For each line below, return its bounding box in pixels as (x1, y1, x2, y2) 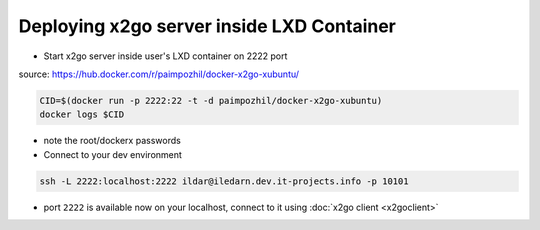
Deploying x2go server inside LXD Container (18, 15, 397, 37)
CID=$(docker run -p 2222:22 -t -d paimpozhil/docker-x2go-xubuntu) (39, 95, 383, 106)
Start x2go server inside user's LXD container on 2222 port (43, 50, 288, 62)
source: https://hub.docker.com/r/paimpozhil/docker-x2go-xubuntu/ (18, 68, 300, 80)
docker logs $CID (39, 109, 125, 120)
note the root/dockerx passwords (43, 135, 182, 147)
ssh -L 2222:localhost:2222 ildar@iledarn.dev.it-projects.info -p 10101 (39, 175, 409, 187)
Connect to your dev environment (43, 148, 182, 160)
